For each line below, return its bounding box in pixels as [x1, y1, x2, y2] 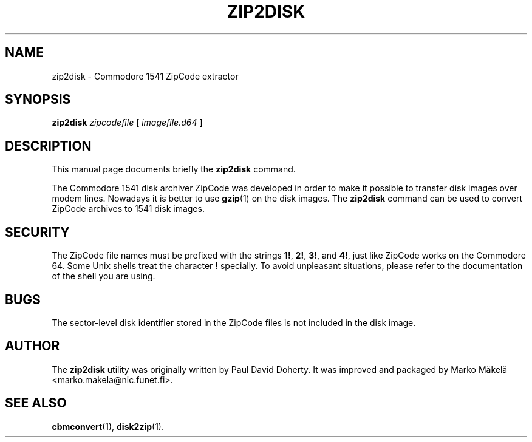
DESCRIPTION [5, 138, 92, 154]
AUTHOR [5, 338, 60, 354]
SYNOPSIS [5, 92, 71, 107]
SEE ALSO [5, 395, 67, 411]
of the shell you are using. [52, 271, 155, 282]
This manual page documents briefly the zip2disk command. [52, 164, 296, 175]
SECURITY [5, 224, 70, 240]
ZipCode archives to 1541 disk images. [52, 203, 205, 214]
